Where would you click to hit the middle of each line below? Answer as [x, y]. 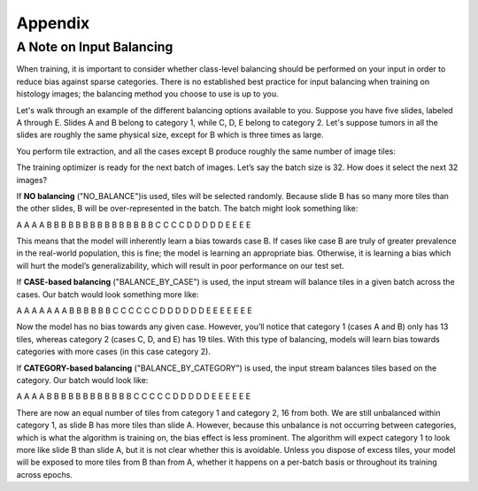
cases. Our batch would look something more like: [108, 294]
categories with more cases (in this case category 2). [114, 352]
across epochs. [44, 474]
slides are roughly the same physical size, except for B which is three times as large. [170, 135]
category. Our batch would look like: [82, 380]
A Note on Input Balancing [95, 47]
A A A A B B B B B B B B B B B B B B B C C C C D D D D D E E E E [134, 225]
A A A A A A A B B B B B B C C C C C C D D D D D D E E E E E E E [134, 311]
